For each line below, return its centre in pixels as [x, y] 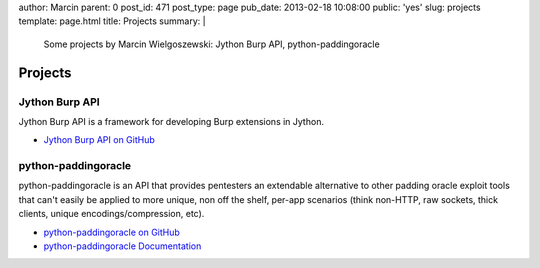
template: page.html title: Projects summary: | [112, 21]
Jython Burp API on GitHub [99, 140]
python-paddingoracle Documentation [122, 246]
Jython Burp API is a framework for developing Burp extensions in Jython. [171, 121]
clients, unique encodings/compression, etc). [111, 214]
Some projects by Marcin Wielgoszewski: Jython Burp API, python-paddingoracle [211, 44]
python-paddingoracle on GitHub [111, 232]
